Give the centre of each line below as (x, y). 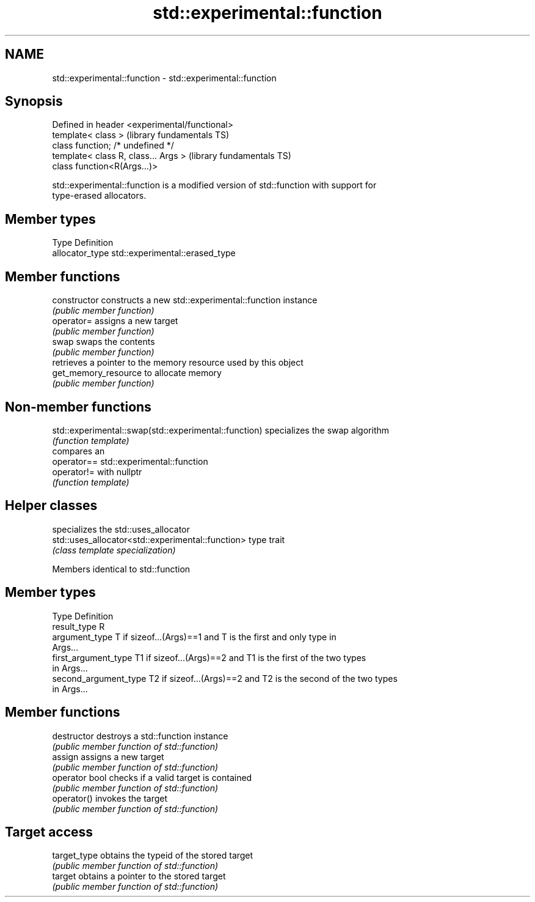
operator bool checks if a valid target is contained (152, 777)
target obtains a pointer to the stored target (139, 876)
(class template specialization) (114, 550)
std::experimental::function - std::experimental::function (164, 78)
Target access (49, 832)
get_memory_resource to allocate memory (137, 373)
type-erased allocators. (99, 196)
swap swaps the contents (104, 342)
